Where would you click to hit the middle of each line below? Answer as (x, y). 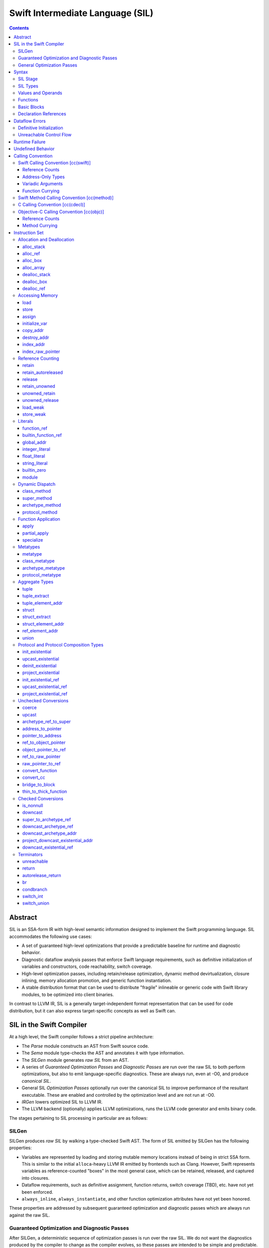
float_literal (34, 456)
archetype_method (42, 505)
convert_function (40, 770)
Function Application (39, 519)
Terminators (30, 854)
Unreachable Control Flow (45, 135)
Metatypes (29, 547)
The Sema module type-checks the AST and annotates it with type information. (103, 1053)
